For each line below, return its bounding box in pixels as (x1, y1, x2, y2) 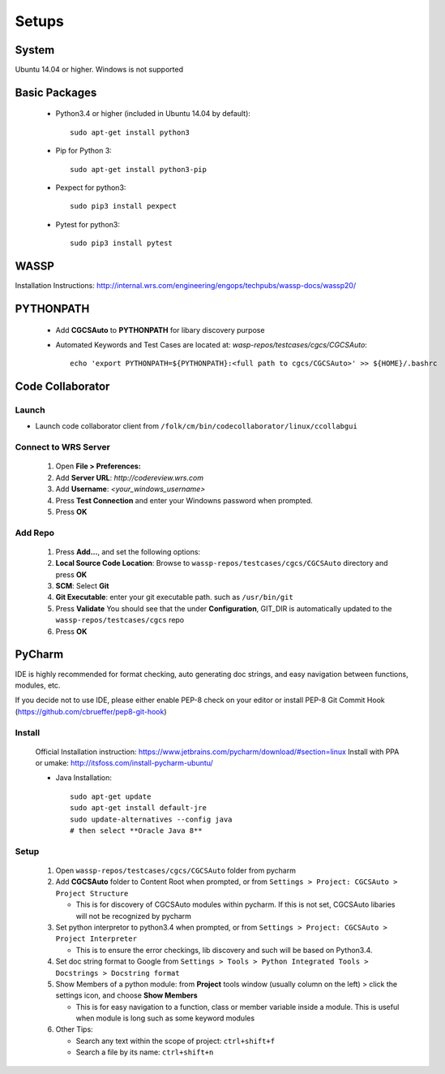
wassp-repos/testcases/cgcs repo (55, 615, 185, 625)
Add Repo (15, 527, 54, 538)
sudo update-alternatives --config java (70, 814, 233, 824)
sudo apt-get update (70, 791, 152, 801)
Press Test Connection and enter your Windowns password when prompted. (55, 495, 314, 505)
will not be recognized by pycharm (75, 911, 192, 921)
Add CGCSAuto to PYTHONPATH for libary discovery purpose (55, 325, 265, 334)
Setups (15, 12, 65, 30)
